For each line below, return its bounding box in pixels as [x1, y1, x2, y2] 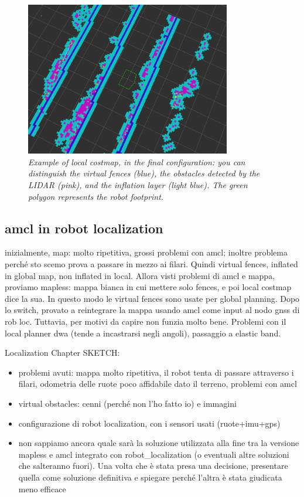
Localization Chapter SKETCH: [5, 346, 120, 359]
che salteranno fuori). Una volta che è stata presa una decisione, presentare [18, 459, 288, 472]
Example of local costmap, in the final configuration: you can [28, 155, 245, 168]
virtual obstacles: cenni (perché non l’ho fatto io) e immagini [18, 397, 237, 409]
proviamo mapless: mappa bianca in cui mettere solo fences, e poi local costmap [5, 281, 292, 293]
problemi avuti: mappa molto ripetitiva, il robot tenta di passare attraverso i [18, 366, 294, 378]
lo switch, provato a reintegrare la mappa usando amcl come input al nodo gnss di [5, 304, 300, 316]
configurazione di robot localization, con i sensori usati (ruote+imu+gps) [18, 417, 281, 429]
